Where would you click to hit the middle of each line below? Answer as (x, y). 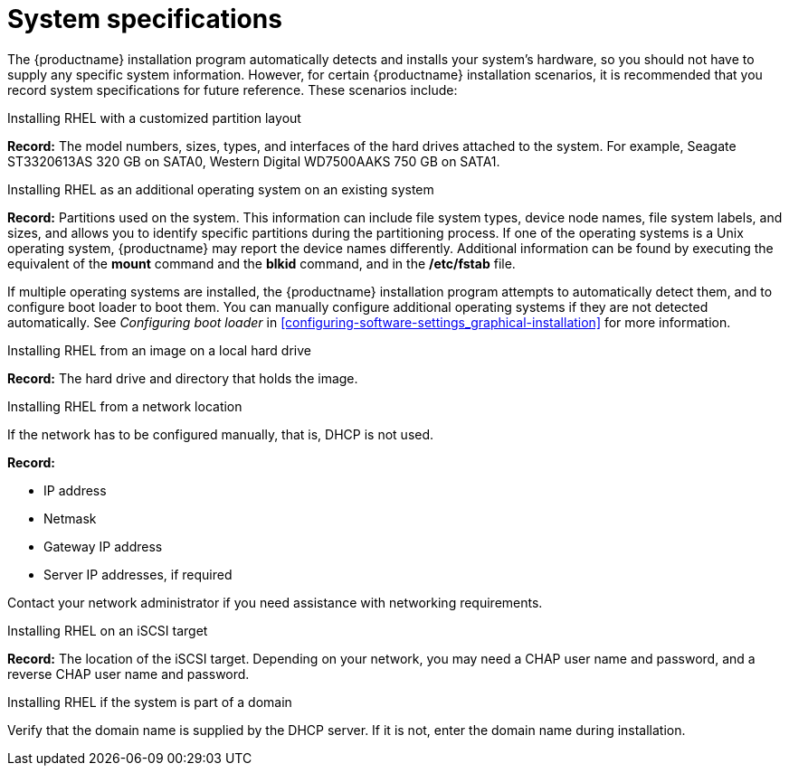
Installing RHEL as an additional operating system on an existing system (221, 189)
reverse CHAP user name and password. (128, 674)
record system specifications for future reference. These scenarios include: (233, 90)
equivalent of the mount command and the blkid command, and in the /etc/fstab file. (261, 263)
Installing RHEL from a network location (125, 406)
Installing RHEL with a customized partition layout (154, 118)
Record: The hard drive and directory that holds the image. (183, 378)
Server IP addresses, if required (138, 574)
